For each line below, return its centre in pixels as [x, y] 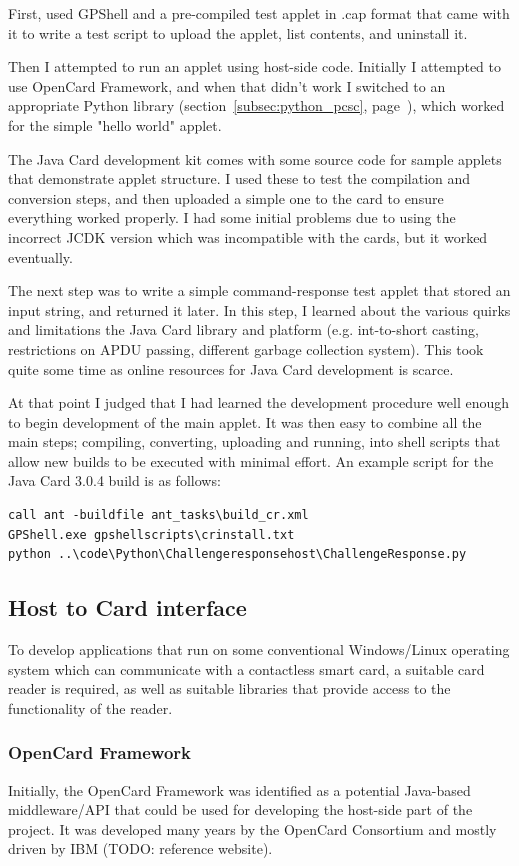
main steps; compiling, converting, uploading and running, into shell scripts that [254, 441]
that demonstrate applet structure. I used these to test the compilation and [239, 178]
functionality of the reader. [90, 707]
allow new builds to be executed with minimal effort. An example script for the [251, 460]
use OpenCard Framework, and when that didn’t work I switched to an [227, 85]
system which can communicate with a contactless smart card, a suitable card [246, 668]
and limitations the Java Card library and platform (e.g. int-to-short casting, [243, 329]
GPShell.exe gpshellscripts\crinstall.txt [151, 534]
